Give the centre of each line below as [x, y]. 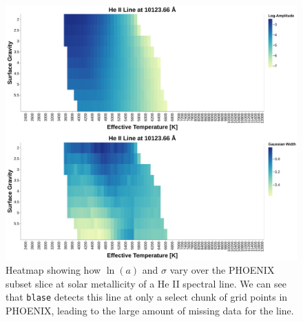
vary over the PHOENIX [222, 269]
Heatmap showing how [53, 269]
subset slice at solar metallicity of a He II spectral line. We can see [146, 283]
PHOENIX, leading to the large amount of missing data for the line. [150, 310]
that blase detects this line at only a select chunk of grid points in [147, 297]
